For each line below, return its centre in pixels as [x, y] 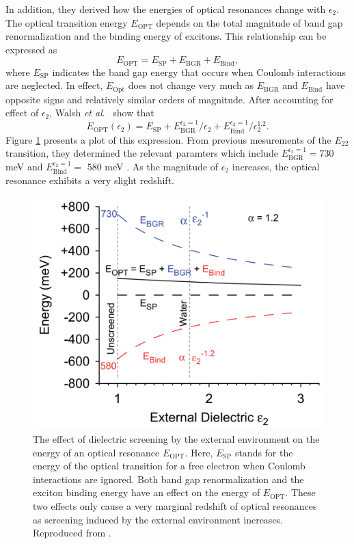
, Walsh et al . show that [102, 113]
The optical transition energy [67, 22]
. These [300, 492]
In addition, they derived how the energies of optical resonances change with [166, 9]
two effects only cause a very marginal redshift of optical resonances [175, 506]
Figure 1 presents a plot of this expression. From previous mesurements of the [168, 139]
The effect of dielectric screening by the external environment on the [176, 439]
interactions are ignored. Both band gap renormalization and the [168, 479]
